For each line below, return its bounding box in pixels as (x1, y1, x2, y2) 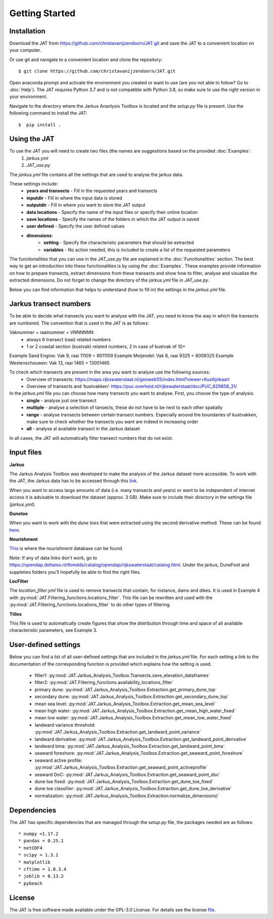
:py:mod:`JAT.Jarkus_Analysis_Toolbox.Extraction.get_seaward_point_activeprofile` (34, 764, 208, 770)
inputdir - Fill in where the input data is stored (26, 195, 122, 201)
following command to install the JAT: (9, 110, 88, 116)
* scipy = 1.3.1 (18, 852, 59, 858)
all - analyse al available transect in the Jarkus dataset (26, 426, 140, 432)
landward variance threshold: (34, 722, 96, 728)
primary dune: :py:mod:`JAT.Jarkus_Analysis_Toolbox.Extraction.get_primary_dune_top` (34, 686, 217, 693)
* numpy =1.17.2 (18, 831, 59, 837)
